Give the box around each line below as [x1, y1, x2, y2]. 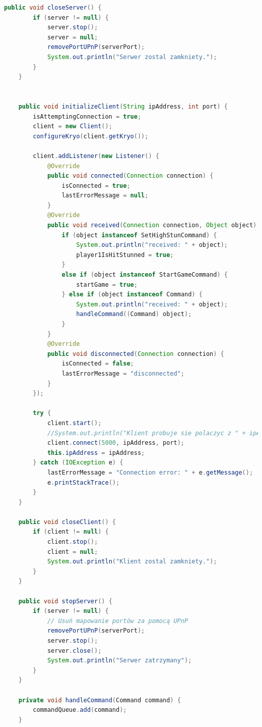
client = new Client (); [33, 123, 112, 130]
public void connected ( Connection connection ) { [47, 172, 214, 180]
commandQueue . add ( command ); [33, 706, 127, 714]
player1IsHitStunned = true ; [76, 251, 174, 258]
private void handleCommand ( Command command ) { [18, 696, 181, 704]
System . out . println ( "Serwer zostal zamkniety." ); [47, 53, 217, 61]
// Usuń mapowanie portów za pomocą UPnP [47, 617, 188, 625]
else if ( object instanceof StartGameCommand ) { [61, 271, 228, 279]
